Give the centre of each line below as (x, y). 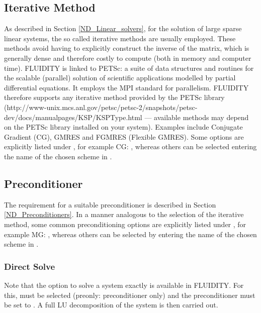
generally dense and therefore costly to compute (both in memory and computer (128, 58)
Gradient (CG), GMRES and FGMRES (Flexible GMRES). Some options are (124, 136)
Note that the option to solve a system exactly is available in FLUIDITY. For (124, 285)
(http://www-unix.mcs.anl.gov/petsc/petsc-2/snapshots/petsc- (101, 107)
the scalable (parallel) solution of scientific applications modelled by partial (120, 78)
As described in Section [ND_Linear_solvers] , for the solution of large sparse (123, 28)
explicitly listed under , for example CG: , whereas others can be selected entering (130, 146)
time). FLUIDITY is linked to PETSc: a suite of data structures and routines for (129, 68)
